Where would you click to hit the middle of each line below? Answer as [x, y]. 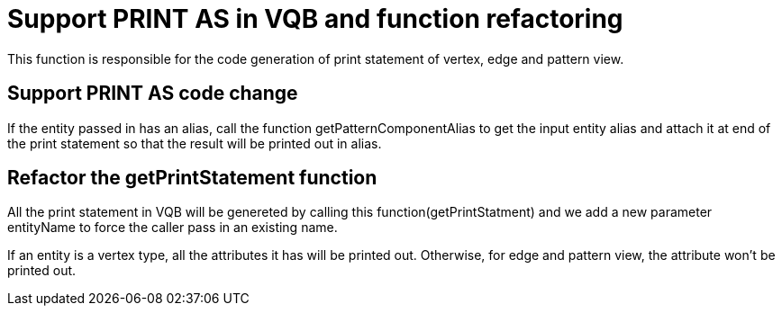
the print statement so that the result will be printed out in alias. [195, 143]
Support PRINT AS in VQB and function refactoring [315, 19]
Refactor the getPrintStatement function [192, 178]
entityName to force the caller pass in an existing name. [173, 228]
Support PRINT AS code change [153, 94]
